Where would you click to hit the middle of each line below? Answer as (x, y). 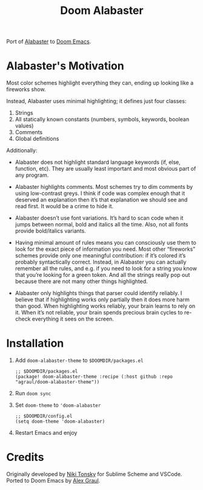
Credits (25, 458)
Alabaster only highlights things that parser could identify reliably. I (98, 293)
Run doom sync (33, 393)
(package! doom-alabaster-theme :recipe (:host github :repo (94, 377)
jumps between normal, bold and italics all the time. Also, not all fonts (101, 225)
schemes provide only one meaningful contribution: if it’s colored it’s (100, 256)
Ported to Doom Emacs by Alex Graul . (53, 481)
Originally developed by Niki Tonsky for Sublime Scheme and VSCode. (94, 474)
